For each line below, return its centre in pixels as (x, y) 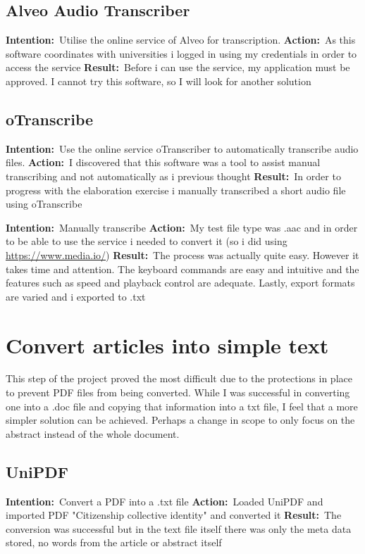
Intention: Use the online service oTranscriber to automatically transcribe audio (182, 148)
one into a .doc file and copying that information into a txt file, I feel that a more (182, 406)
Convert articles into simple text (167, 345)
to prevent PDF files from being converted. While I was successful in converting (178, 392)
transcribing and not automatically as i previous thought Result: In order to (173, 176)
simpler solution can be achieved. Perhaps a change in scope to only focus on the (180, 420)
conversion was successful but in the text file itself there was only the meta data (179, 528)
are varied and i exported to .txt (76, 296)
